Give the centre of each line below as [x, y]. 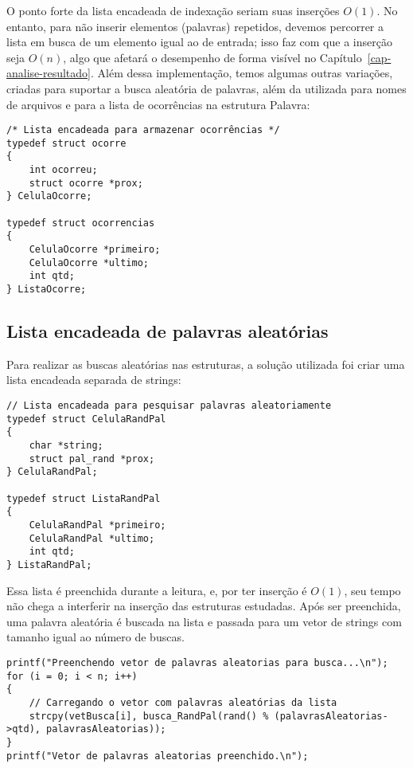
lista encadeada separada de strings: [94, 380]
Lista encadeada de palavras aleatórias [168, 331]
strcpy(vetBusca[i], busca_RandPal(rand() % [149, 716]
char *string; [66, 446]
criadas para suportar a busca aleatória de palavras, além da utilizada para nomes [206, 88]
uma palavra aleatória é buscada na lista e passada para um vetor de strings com [204, 621]
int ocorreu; [63, 170]
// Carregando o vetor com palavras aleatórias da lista [183, 702]
